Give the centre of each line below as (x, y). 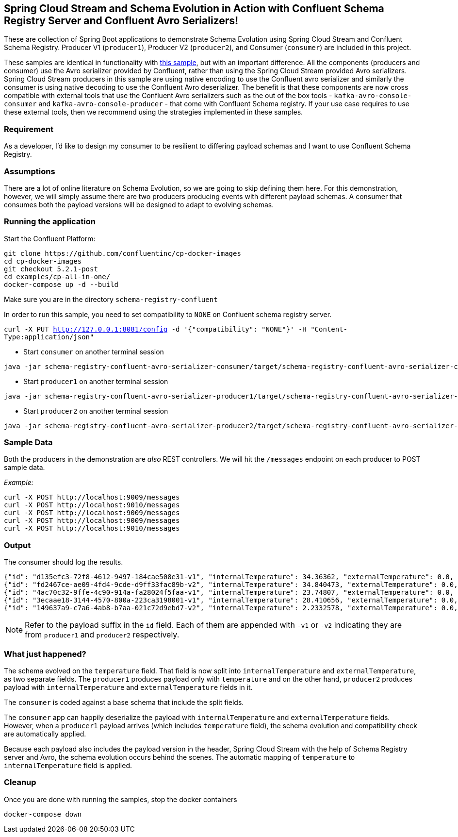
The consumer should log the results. (64, 562)
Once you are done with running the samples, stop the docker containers (121, 799)
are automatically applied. (45, 734)
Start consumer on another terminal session (94, 352)
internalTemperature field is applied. (68, 765)
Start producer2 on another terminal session (96, 411)
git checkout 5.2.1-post (51, 269)
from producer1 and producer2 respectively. (102, 635)
